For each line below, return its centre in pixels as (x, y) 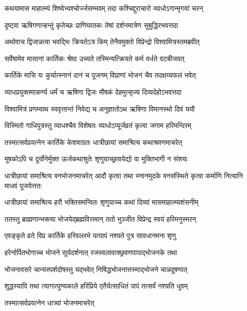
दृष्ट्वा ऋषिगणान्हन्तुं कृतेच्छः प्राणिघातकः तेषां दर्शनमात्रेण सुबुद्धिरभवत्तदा (91, 25)
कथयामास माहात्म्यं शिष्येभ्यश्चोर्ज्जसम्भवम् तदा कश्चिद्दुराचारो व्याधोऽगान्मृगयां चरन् (104, 8)
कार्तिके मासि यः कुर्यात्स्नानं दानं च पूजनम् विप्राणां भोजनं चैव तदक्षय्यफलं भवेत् (100, 75)
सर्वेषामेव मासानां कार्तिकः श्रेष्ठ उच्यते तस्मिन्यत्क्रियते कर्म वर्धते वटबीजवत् (95, 58)
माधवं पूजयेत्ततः (23, 185)
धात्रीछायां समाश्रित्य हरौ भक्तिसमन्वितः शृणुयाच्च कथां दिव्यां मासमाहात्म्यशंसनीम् (102, 202)
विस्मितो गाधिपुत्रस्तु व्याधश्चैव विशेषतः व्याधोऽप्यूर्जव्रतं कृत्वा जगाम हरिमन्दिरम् (98, 125)
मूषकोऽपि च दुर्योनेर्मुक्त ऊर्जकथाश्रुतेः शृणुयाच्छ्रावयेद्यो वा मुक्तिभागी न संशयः (96, 159)
